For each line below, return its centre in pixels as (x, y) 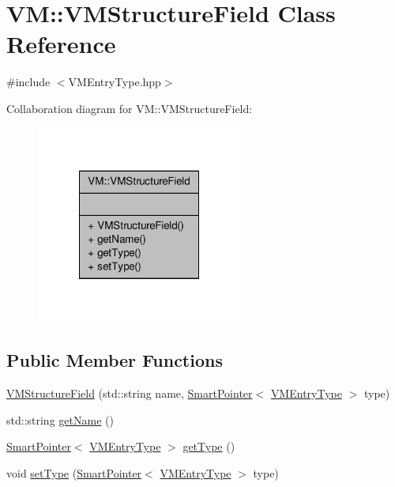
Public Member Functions (115, 360)
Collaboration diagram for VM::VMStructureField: (130, 108)
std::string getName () (60, 419)
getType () (209, 446)
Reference (61, 44)
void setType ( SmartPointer (74, 472)
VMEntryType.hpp (115, 82)
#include (28, 82)
